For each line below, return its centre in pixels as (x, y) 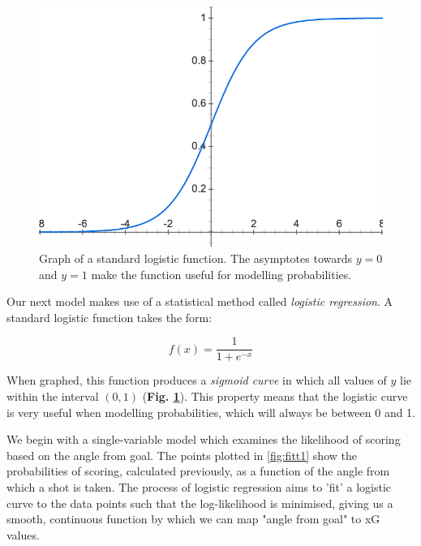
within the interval (53, 396)
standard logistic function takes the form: (110, 317)
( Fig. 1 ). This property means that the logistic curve (275, 396)
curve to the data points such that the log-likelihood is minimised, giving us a (200, 503)
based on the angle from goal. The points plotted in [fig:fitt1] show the (182, 455)
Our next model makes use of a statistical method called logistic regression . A (200, 301)
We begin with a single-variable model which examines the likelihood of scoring (204, 439)
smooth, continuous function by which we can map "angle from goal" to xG (193, 519)
